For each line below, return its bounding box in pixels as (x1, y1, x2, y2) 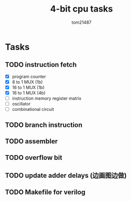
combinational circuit (12, 107, 54, 112)
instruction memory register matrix (12, 95, 82, 101)
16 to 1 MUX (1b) (12, 84, 45, 90)
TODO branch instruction (5, 121, 82, 129)
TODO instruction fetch (5, 61, 77, 69)
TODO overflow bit (5, 154, 63, 162)
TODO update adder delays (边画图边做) (5, 171, 127, 180)
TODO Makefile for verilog (5, 188, 86, 197)
